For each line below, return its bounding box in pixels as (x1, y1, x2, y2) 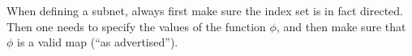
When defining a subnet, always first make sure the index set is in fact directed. (6, 2, 404, 18)
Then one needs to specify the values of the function (6, 18, 266, 34)
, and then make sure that (276, 18, 406, 34)
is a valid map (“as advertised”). (17, 34, 178, 50)
